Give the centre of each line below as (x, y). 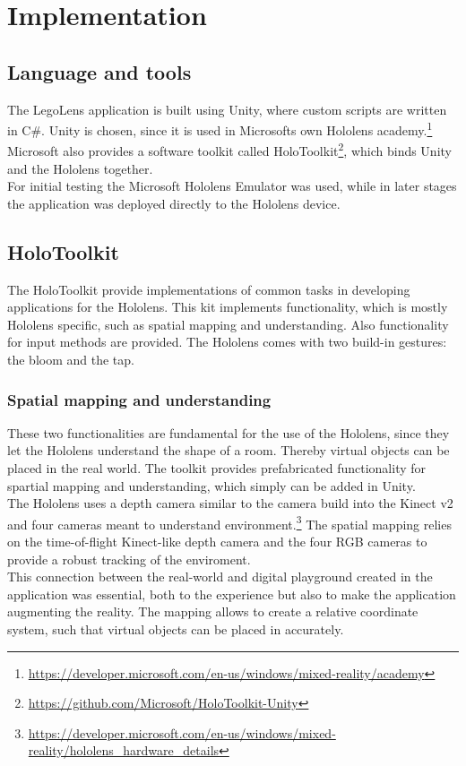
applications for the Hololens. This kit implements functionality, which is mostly (228, 307)
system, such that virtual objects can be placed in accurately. (176, 629)
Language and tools (99, 71)
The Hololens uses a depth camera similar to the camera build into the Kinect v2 (230, 503)
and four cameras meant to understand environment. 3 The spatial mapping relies (229, 522)
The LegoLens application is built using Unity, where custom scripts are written (227, 109)
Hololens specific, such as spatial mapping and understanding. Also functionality (228, 324)
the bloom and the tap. (71, 360)
